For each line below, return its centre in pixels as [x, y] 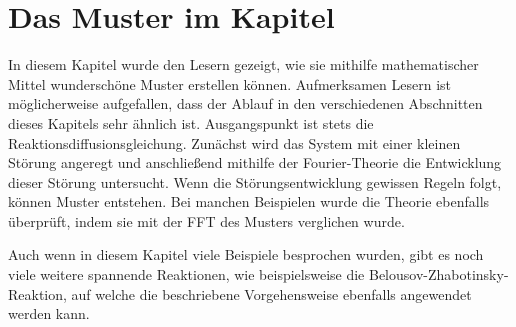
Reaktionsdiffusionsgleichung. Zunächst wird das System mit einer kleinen [234, 142]
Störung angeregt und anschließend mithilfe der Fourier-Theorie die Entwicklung [255, 162]
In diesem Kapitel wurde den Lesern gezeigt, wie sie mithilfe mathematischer [243, 64]
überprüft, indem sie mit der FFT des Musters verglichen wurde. [206, 220]
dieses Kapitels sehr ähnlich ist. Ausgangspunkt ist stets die [191, 122]
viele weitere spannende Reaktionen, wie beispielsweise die [186, 274]
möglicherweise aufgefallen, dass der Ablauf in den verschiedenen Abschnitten [245, 103]
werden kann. [49, 313]
